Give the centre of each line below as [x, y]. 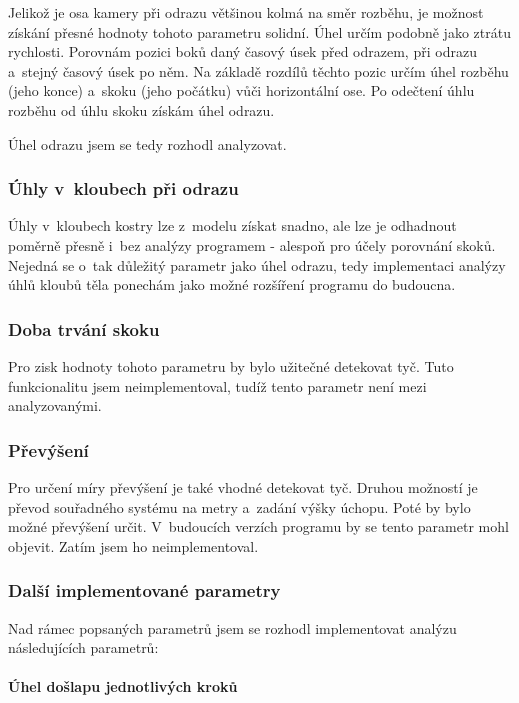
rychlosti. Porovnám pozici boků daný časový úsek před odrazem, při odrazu [242, 51]
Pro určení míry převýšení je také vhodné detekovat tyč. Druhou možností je [243, 486]
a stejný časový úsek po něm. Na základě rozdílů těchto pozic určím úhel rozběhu [258, 70]
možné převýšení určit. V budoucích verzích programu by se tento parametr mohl [258, 526]
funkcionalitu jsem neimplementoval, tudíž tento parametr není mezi [217, 385]
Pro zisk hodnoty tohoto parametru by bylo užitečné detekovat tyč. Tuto [231, 365]
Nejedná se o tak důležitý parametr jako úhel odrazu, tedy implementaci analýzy [257, 264]
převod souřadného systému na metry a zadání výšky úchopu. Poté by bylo [239, 506]
